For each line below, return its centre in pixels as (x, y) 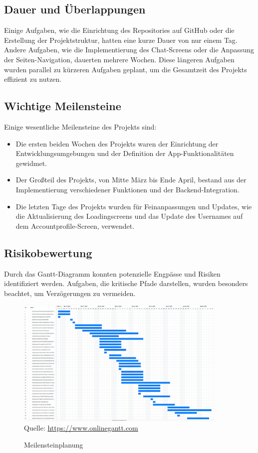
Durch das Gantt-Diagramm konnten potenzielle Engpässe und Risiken (112, 273)
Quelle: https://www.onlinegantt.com (81, 428)
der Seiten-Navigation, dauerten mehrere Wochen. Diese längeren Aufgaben (119, 59)
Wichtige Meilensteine (63, 106)
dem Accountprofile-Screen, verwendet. (75, 226)
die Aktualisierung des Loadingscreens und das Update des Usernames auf (129, 216)
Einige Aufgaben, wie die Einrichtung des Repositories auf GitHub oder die (119, 30)
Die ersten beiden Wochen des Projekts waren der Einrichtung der (117, 143)
